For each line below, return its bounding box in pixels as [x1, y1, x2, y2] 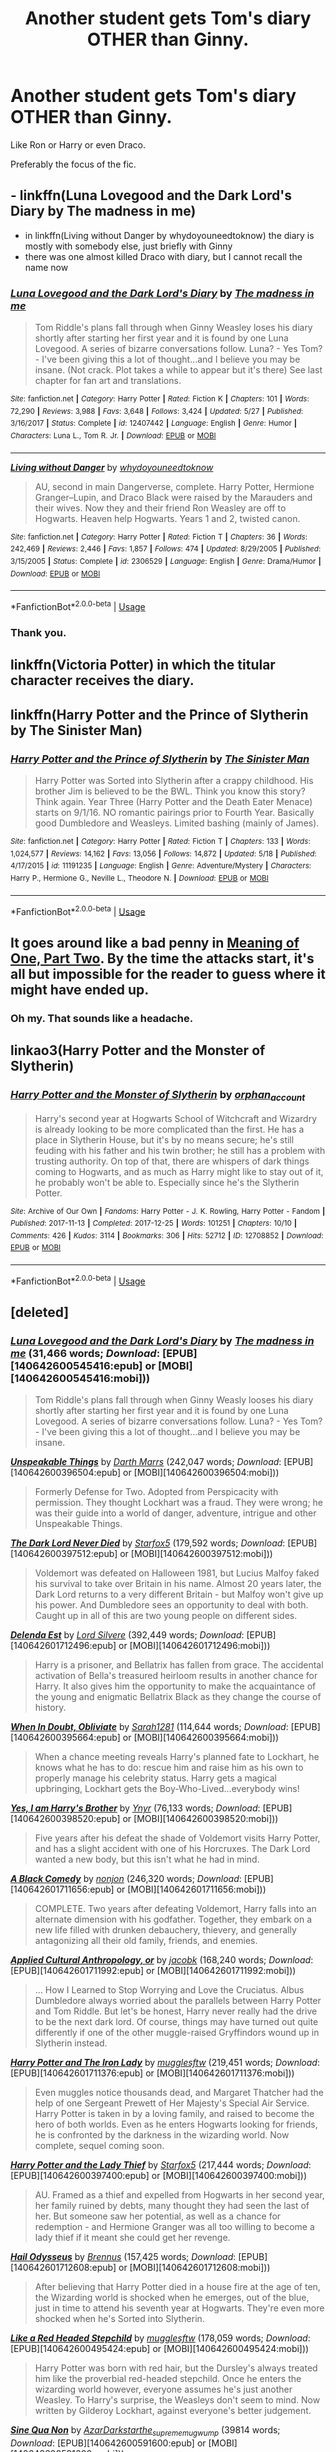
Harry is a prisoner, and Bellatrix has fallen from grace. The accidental [34, 1659, 324, 1671]
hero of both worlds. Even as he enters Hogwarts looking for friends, [34, 2118, 318, 2131]
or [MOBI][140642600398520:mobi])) [122, 1813, 279, 1825]
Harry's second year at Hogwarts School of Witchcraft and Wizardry [34, 1112, 317, 1124]
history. [34, 1702, 67, 1714]
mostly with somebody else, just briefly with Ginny [24, 240, 233, 252]
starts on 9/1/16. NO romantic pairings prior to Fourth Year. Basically [34, 806, 315, 818]
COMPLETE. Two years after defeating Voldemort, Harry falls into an [34, 1903, 317, 1915]
